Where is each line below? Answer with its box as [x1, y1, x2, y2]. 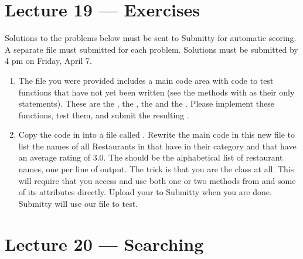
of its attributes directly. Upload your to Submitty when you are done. [18, 186, 272, 198]
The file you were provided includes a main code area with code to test [18, 74, 274, 86]
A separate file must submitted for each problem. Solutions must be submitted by [5, 43, 298, 55]
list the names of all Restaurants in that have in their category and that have [18, 139, 297, 152]
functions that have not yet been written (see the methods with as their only [18, 86, 295, 98]
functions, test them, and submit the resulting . [18, 108, 189, 121]
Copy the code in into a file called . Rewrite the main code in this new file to [18, 128, 295, 141]
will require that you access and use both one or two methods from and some [18, 174, 296, 186]
